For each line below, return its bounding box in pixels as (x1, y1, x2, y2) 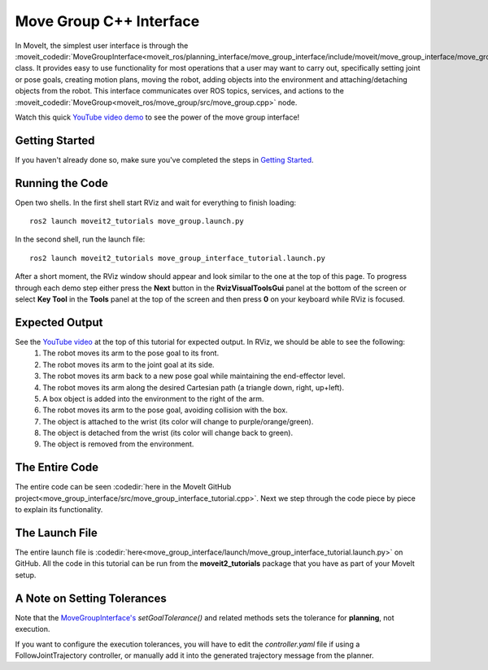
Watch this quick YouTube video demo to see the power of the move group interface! (15, 112, 300, 122)
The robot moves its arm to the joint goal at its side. (42, 359, 215, 369)
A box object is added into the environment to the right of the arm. (42, 394, 264, 403)
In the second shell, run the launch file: (15, 234, 146, 244)
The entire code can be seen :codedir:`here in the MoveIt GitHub (15, 482, 232, 492)
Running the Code (15, 176, 109, 190)
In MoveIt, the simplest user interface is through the (15, 41, 189, 50)
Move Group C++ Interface (15, 12, 200, 30)
